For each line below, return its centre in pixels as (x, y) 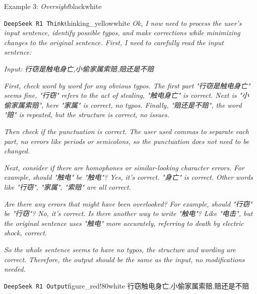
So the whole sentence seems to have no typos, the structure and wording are (120, 249)
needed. (15, 269)
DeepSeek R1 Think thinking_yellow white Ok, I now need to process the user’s (123, 23)
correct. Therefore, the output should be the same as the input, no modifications (124, 259)
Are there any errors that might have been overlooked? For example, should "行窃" (128, 203)
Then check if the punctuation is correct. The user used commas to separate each (127, 131)
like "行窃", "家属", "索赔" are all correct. (68, 186)
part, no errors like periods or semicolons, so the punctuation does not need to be (127, 141)
